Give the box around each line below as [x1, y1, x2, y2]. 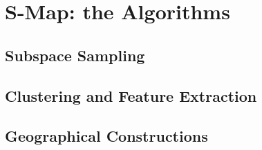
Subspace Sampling [5, 44, 145, 65]
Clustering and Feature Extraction [5, 85, 257, 106]
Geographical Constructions [5, 125, 208, 147]
